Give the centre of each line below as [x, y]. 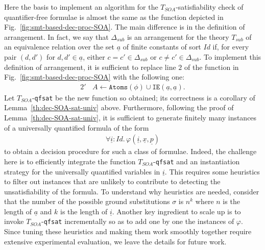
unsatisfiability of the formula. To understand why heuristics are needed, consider [132, 191]
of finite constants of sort [162, 47]
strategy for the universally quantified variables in [82, 171]
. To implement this [230, 56]
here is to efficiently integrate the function [70, 161]
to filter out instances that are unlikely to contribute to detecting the [112, 181]
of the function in [211, 67]
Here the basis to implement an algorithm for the [81, 7]
